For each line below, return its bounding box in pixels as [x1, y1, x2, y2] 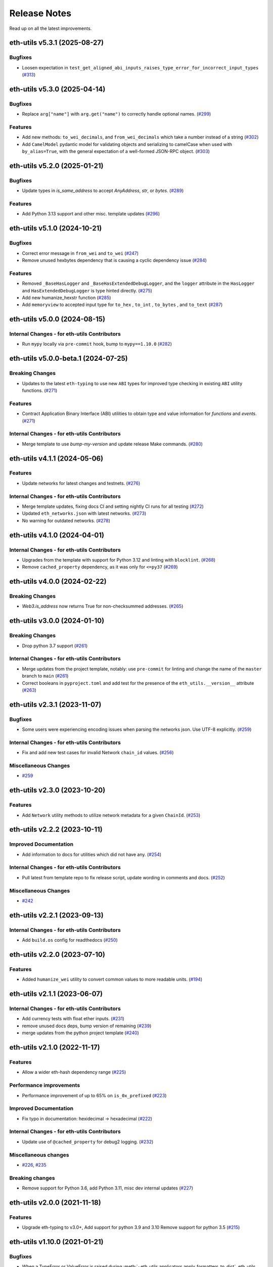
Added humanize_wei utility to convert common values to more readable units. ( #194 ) [22, 976, 203, 983]
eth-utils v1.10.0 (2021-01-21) [9, 1238, 104, 1246]
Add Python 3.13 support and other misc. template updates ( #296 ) [22, 211, 160, 217]
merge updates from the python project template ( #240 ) [22, 1030, 139, 1036]
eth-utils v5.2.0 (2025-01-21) [9, 161, 104, 170]
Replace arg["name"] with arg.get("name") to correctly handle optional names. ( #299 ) [22, 111, 211, 117]
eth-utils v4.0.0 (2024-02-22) [9, 577, 107, 586]
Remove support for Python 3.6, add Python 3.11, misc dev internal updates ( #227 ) [22, 1185, 194, 1191]
